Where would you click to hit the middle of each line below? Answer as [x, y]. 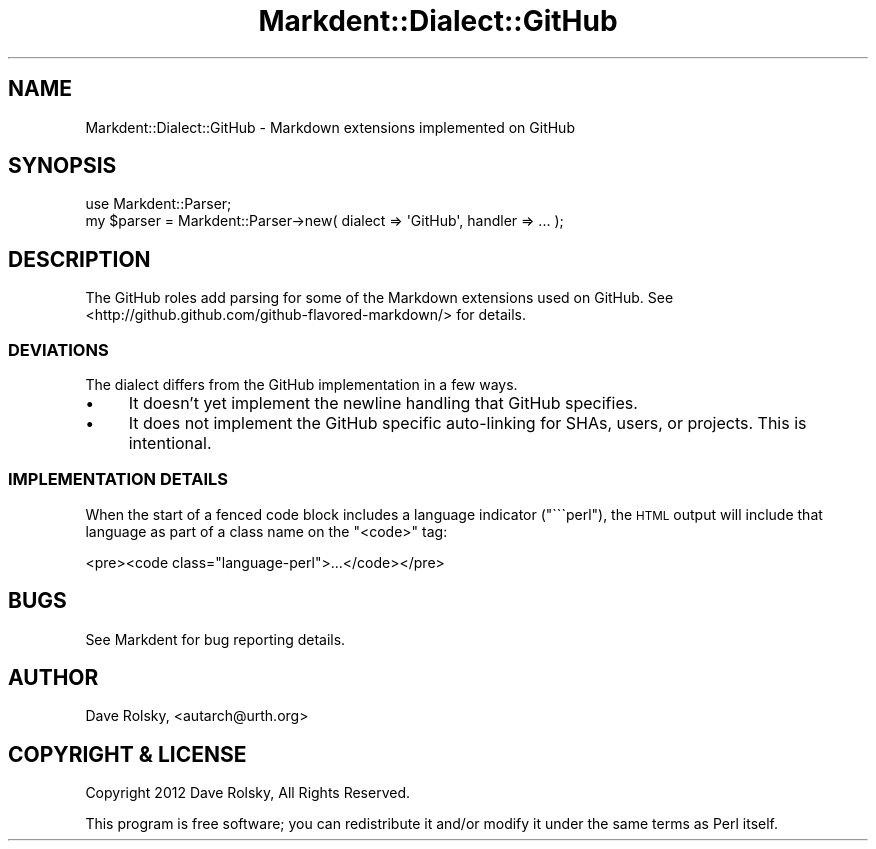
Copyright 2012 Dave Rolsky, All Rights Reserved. [248, 793]
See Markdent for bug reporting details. [215, 639]
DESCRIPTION [79, 259]
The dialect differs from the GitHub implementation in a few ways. [301, 385]
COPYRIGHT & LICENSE [127, 754]
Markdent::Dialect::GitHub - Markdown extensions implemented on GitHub [330, 127]
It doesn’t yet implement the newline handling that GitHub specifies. [383, 403]
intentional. [170, 443]
